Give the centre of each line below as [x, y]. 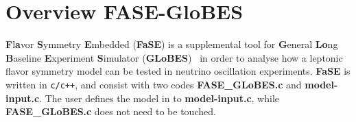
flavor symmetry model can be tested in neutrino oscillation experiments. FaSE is [178, 71]
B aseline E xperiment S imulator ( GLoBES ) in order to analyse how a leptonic [174, 57]
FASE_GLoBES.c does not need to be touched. [111, 111]
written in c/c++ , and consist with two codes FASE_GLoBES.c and [154, 84]
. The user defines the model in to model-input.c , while [159, 98]
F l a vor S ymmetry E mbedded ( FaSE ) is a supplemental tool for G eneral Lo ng [172, 44]
